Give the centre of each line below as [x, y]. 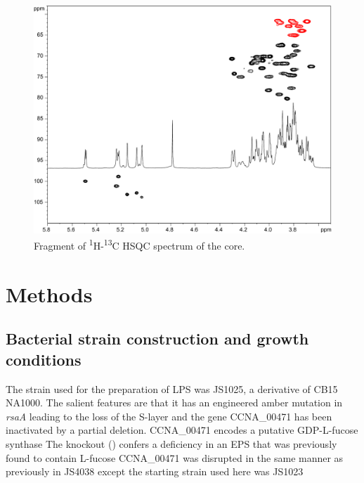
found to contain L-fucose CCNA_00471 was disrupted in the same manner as [175, 457]
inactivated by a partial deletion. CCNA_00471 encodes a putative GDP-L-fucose [182, 430]
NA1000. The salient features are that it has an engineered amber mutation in [174, 402]
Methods [49, 294]
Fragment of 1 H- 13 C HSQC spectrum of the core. [139, 245]
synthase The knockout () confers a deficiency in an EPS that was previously [171, 443]
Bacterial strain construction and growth [157, 339]
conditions [44, 359]
